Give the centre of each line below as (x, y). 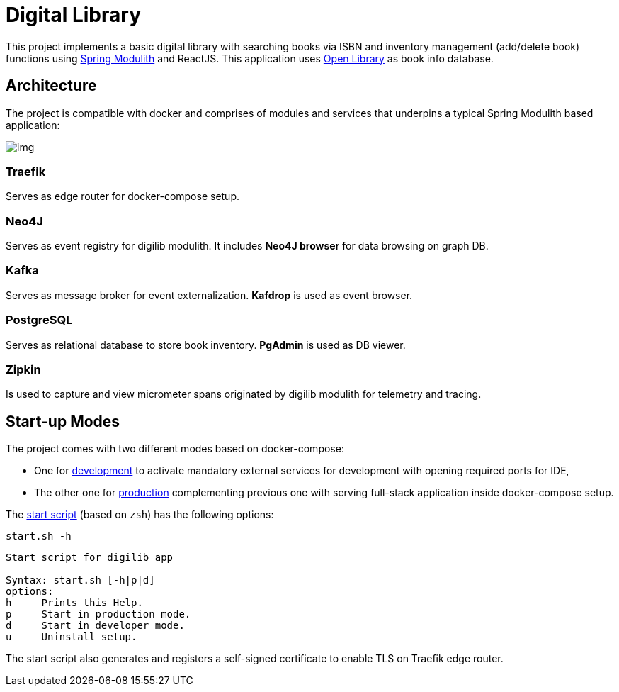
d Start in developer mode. (95, 626)
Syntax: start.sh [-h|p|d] (80, 580)
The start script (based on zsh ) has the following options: (140, 515)
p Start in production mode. (98, 614)
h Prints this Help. (74, 603)
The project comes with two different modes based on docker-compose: (175, 449)
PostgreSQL (39, 320)
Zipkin (23, 369)
